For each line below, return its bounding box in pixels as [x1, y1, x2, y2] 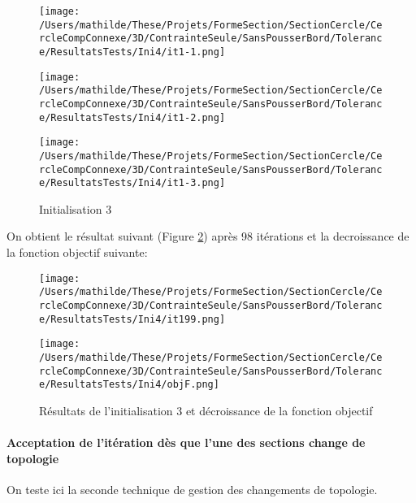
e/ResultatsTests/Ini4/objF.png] [39, 379, 219, 391]
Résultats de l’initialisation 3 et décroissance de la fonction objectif [39, 401, 373, 418]
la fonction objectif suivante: [6, 244, 148, 261]
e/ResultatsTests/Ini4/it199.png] [39, 313, 226, 325]
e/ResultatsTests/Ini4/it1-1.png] [39, 46, 226, 58]
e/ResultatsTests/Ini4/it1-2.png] [39, 111, 226, 124]
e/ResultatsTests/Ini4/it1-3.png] [39, 177, 226, 189]
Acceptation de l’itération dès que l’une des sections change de [6, 434, 366, 451]
